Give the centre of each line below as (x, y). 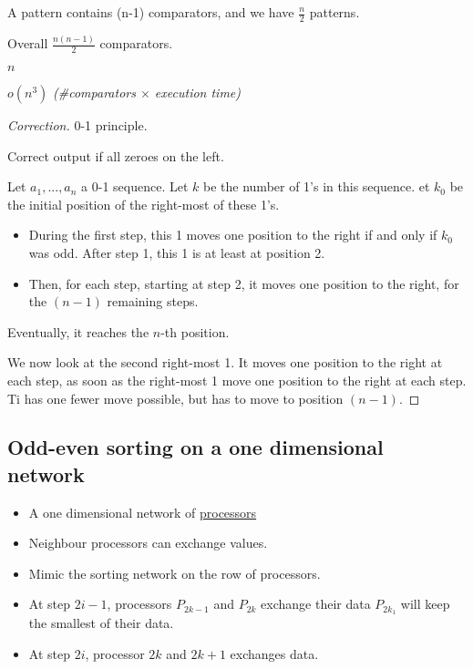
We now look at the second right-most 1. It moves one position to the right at (225, 362)
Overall (28, 43)
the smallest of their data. (101, 623)
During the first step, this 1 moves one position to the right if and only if (233, 235)
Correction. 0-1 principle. (77, 124)
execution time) (198, 92)
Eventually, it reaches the (78, 331)
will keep (425, 604)
